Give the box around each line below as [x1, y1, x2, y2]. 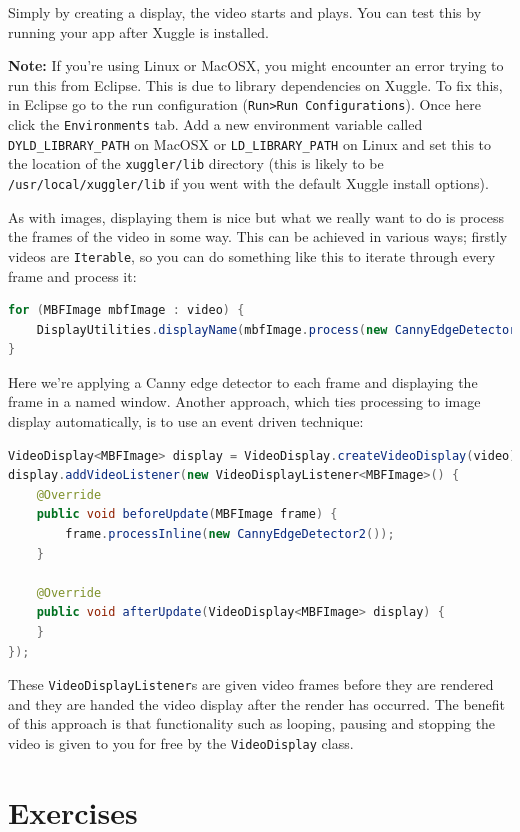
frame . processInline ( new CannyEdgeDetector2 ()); [65, 527, 395, 542]
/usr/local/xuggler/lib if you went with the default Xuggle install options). [8, 173, 489, 193]
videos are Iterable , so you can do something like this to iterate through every [8, 245, 496, 266]
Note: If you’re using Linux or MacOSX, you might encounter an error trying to [8, 55, 504, 76]
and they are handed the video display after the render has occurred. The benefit [8, 693, 506, 714]
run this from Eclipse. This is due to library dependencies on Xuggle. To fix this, [8, 74, 503, 95]
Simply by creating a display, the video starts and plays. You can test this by [8, 2, 482, 22]
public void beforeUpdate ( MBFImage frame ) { [36, 507, 338, 522]
